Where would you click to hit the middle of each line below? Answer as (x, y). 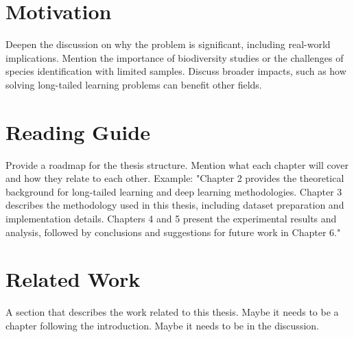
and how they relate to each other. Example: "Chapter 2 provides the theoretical (175, 178)
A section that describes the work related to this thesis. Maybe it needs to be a (172, 312)
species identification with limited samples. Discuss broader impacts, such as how (176, 71)
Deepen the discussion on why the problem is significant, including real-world (168, 44)
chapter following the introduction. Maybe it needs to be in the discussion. (162, 325)
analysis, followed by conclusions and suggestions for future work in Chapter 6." (173, 232)
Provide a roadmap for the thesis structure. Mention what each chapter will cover (177, 164)
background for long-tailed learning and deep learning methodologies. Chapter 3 (174, 191)
